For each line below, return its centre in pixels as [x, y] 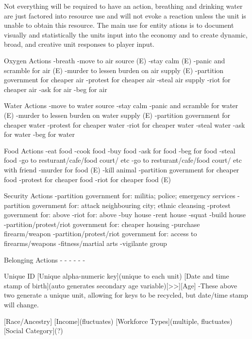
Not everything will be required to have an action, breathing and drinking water [123, 6]
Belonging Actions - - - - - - [45, 259]
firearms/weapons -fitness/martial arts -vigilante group [85, 243]
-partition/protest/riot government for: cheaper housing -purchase [102, 224]
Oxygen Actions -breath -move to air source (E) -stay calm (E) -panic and [115, 60]
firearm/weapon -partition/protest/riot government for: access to [101, 234]
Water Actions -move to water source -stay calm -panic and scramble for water [121, 105]
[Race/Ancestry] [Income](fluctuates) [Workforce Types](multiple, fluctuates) [118, 321]
